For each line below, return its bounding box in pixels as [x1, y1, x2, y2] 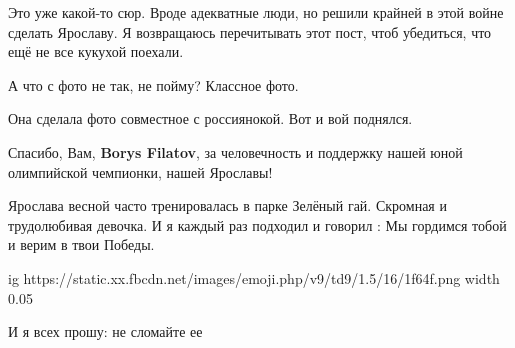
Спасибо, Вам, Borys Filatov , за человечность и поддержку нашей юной [8, 141, 463, 162]
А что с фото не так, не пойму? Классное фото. [8, 74, 299, 95]
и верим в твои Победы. [8, 234, 155, 255]
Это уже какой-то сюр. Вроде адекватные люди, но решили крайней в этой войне [8, 2, 504, 22]
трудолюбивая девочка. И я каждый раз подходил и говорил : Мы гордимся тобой [8, 214, 507, 235]
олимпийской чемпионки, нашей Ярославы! [8, 161, 273, 182]
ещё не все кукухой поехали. [8, 41, 184, 62]
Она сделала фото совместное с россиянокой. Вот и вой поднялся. [8, 108, 413, 129]
